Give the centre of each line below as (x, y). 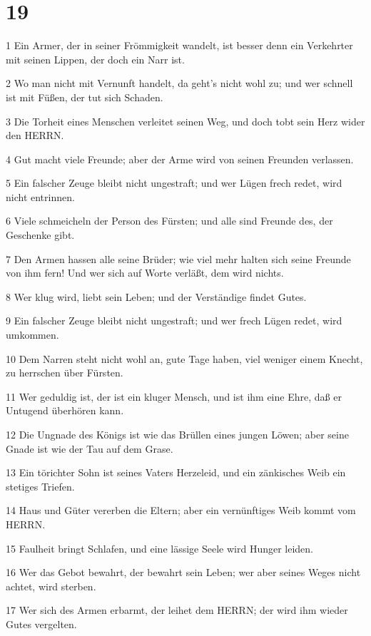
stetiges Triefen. (40, 486)
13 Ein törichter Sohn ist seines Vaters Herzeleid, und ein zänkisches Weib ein (176, 472)
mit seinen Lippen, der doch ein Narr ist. (95, 59)
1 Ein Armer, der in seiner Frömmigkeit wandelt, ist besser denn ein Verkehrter (179, 45)
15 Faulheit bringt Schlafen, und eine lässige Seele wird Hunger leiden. (160, 548)
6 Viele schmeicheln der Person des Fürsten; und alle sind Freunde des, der (169, 221)
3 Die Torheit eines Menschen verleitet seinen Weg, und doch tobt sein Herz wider (185, 121)
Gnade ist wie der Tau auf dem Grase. (90, 448)
